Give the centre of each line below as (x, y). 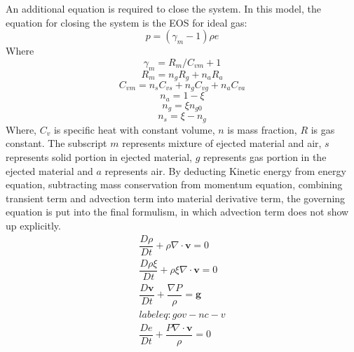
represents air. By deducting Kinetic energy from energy (225, 170)
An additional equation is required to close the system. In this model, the (164, 8)
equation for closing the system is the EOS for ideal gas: (127, 22)
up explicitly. (33, 225)
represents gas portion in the (265, 157)
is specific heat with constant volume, (134, 129)
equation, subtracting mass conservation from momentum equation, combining (174, 184)
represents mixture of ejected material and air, (222, 143)
